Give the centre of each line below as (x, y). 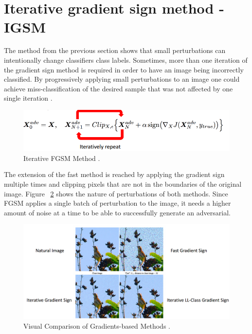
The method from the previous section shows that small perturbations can (115, 50)
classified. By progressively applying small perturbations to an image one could (122, 79)
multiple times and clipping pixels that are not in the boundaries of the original (123, 184)
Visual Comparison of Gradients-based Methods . (97, 326)
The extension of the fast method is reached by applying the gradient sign (114, 174)
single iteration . (28, 98)
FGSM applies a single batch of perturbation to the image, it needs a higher (117, 203)
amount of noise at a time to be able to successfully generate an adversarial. (117, 212)
